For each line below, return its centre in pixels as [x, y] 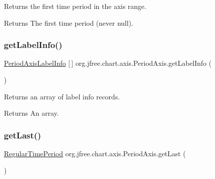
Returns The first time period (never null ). [69, 22]
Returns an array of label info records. [62, 96]
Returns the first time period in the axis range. [75, 6]
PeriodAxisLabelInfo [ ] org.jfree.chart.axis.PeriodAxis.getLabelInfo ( [108, 63]
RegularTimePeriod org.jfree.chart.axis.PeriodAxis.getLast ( [95, 153]
